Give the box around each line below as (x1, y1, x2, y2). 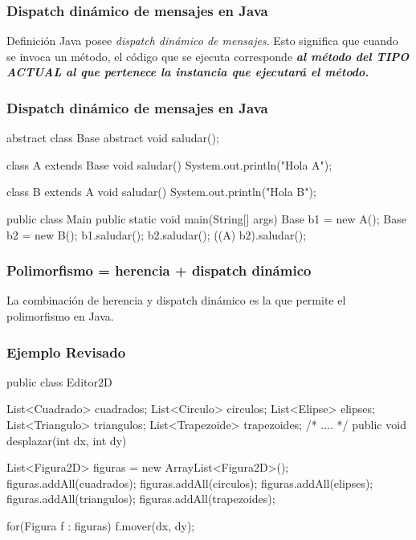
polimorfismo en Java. (6, 308, 114, 324)
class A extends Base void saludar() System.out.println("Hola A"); (6, 156, 332, 173)
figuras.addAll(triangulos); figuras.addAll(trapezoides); (6, 490, 275, 507)
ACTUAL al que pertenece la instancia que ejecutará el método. (6, 63, 369, 80)
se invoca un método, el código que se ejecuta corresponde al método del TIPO (6, 47, 410, 64)
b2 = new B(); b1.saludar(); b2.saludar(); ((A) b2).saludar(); (6, 226, 307, 243)
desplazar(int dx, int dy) (6, 432, 127, 448)
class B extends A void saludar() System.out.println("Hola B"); (6, 183, 316, 200)
